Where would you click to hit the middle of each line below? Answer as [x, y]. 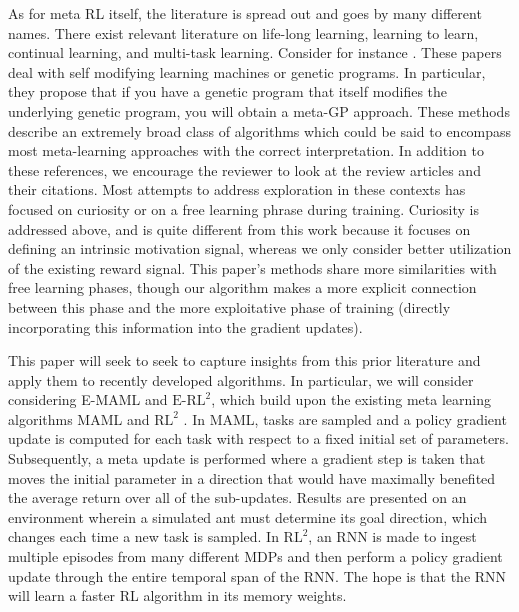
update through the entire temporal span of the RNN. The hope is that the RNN [257, 575]
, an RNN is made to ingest [392, 536]
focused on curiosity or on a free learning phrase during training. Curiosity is [243, 208]
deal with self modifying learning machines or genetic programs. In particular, [247, 71]
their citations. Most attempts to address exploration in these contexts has [237, 189]
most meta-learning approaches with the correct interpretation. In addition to [246, 150]
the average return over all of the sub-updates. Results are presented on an [237, 497]
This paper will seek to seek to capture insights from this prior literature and [244, 360]
